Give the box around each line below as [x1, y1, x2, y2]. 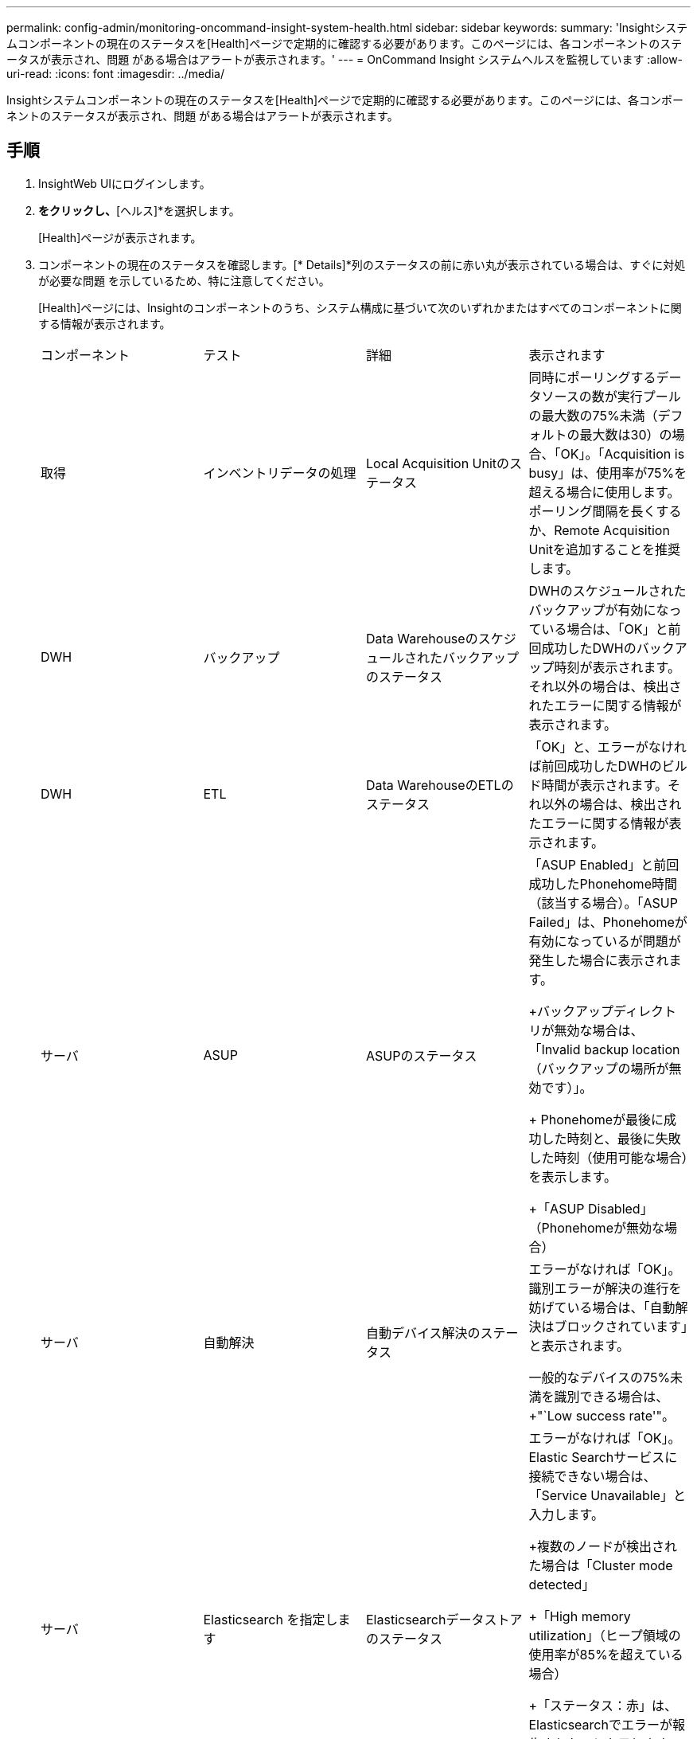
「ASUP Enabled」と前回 [528, 856, 679, 873]
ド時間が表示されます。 [528, 776, 668, 793]
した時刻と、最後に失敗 [541, 1130, 681, 1147]
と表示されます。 [528, 1337, 629, 1354]
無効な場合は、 [554, 1022, 644, 1038]
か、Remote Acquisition [528, 522, 670, 538]
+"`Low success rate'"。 [528, 1407, 675, 1424]
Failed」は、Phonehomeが [528, 913, 687, 930]
